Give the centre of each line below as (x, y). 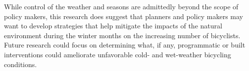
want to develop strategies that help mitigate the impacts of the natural (113, 26)
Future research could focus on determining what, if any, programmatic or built (125, 45)
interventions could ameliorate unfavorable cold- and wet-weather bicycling (118, 54)
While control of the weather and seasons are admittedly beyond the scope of (121, 6)
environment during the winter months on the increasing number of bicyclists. (122, 35)
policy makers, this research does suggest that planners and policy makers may (124, 16)
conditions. (21, 64)
